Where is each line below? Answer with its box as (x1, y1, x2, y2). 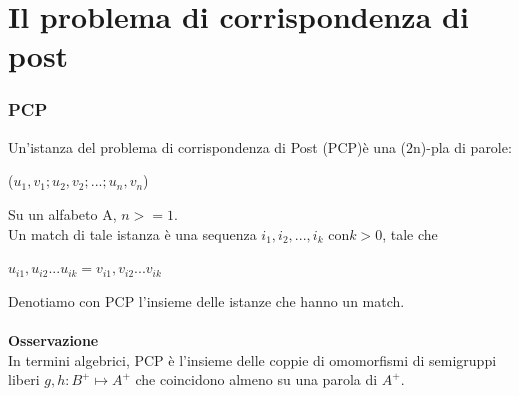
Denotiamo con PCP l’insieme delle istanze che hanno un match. (8, 290, 405, 311)
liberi (8, 369, 40, 390)
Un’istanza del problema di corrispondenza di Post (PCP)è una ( (8, 136, 407, 157)
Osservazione (8, 329, 99, 350)
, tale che (382, 223, 438, 244)
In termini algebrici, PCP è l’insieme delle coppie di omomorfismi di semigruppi (8, 349, 497, 370)
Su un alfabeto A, (8, 203, 117, 224)
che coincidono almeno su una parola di (135, 369, 378, 390)
